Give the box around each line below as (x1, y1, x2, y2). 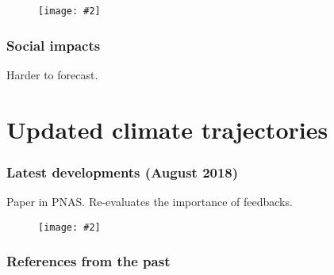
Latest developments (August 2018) (6, 162, 239, 181)
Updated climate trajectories (6, 113, 328, 145)
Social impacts (6, 35, 101, 55)
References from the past (6, 251, 171, 271)
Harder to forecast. (6, 66, 98, 82)
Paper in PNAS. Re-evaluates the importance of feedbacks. (6, 193, 293, 210)
